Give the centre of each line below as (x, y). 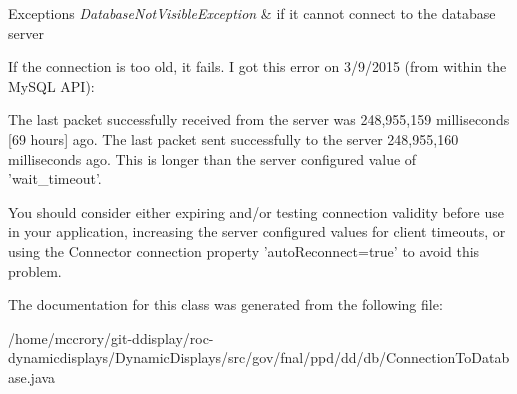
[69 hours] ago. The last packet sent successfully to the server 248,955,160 (233, 138)
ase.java (32, 376)
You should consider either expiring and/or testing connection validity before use (256, 211)
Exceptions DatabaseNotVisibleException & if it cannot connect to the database (252, 13)
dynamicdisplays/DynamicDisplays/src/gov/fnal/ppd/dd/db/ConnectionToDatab (259, 357)
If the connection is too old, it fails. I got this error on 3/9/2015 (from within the (257, 66)
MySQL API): (51, 85)
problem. (35, 270)
